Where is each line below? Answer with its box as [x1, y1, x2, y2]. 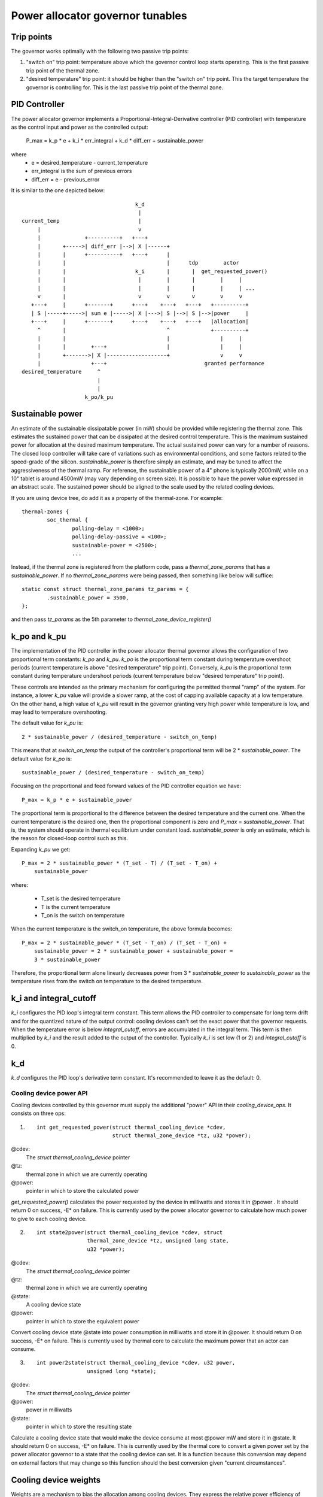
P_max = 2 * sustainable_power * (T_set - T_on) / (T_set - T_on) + [22, 939, 227, 946]
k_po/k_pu [84, 393, 114, 401]
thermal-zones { [22, 508, 69, 515]
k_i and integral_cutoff [11, 993, 96, 1004]
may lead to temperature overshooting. [11, 708, 107, 716]
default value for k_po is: [11, 755, 72, 762]
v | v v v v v [37, 293, 243, 299]
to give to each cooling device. [11, 1215, 87, 1222]
